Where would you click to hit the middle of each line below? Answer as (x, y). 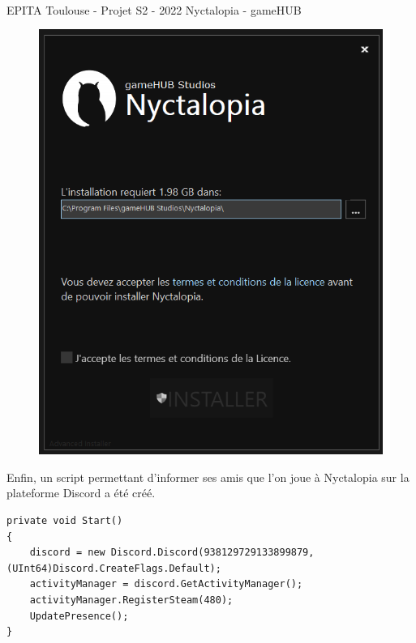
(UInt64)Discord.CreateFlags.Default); (114, 568)
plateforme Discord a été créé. (81, 493)
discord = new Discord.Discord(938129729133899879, (172, 553)
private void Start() (65, 520)
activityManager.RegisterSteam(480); (131, 600)
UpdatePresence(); (79, 616)
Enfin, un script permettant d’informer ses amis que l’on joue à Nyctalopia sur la (208, 477)
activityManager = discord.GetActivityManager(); (166, 584)
